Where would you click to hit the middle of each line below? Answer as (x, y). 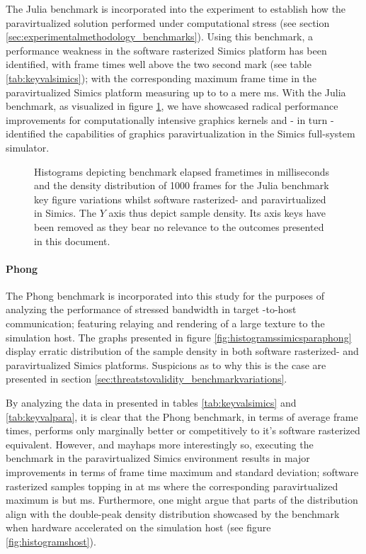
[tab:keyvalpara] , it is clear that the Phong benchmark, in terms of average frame (182, 416)
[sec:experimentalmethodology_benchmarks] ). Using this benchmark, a (160, 36)
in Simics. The (65, 213)
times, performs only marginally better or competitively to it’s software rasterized (183, 430)
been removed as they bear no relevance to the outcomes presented (179, 226)
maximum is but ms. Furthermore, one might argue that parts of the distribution (182, 500)
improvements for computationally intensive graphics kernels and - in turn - (170, 119)
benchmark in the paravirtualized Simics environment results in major (158, 458)
